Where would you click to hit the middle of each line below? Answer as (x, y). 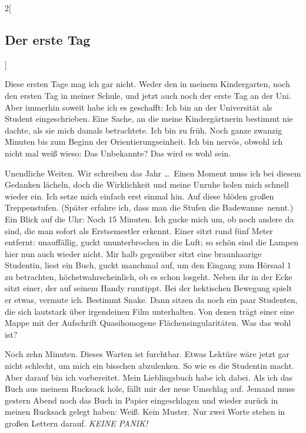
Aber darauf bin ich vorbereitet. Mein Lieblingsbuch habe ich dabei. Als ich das (149, 377)
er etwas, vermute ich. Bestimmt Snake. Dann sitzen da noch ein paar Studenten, (151, 300)
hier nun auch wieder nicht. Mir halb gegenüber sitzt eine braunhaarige (133, 253)
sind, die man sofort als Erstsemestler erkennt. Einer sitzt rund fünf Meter (139, 230)
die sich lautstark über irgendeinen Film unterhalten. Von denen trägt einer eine (149, 311)
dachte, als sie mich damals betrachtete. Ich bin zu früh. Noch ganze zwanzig (144, 130)
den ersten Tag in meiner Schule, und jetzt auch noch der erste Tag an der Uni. (148, 95)
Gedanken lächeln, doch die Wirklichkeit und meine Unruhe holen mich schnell (147, 184)
